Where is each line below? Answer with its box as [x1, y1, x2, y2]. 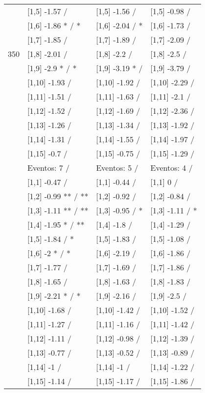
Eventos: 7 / [27, 162, 70, 173]
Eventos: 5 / [96, 162, 138, 173]
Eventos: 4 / [150, 162, 193, 173]
